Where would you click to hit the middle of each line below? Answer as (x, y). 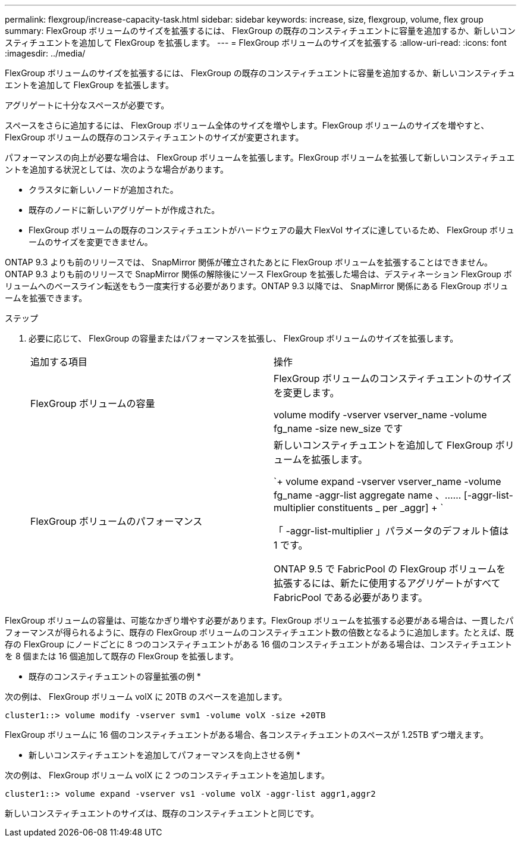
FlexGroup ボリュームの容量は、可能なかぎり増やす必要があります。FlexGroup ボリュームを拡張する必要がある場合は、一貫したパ (259, 620)
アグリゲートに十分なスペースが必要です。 (87, 105)
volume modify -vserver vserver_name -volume (380, 415)
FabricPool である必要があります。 (351, 597)
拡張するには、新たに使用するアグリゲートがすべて (387, 583)
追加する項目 (59, 362)
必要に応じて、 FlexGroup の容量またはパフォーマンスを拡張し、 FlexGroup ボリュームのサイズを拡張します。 (244, 338)
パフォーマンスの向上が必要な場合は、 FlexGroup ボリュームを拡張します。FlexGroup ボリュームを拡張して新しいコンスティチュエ (260, 157)
